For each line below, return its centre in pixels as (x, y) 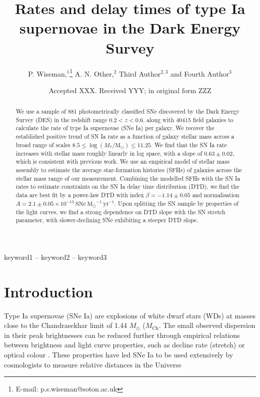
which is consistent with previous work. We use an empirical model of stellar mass (122, 161)
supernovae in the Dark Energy (130, 28)
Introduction (48, 291)
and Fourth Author (199, 73)
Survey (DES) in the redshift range (61, 119)
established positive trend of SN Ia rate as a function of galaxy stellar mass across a (125, 136)
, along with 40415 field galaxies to (188, 119)
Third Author (140, 73)
